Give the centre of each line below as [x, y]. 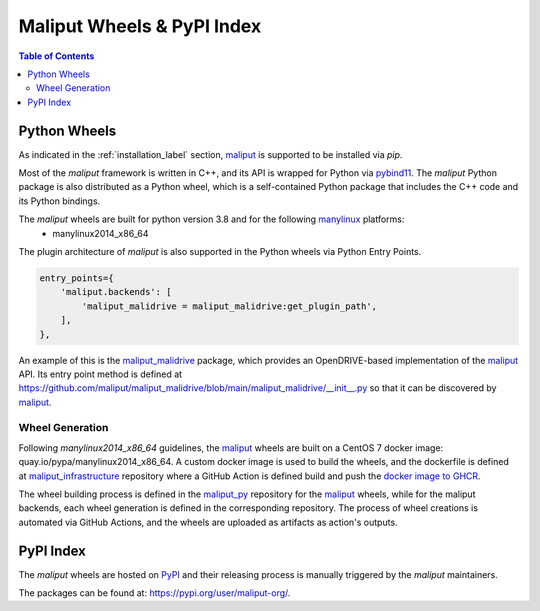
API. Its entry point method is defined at [100, 374]
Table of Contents [56, 56]
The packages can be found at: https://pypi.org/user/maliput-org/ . [154, 593]
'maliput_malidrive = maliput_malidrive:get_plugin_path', [229, 306]
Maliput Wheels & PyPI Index [140, 26]
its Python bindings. [59, 201]
